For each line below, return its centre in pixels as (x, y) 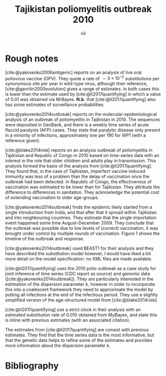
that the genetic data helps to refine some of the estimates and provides (79, 340)
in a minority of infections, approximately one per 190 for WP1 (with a (76, 135)
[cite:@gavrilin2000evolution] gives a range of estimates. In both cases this (82, 89)
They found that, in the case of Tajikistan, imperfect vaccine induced (75, 171)
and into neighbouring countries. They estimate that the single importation (81, 218)
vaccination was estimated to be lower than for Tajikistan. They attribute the (83, 187)
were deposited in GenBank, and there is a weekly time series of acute (77, 125)
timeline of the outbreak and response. (45, 239)
